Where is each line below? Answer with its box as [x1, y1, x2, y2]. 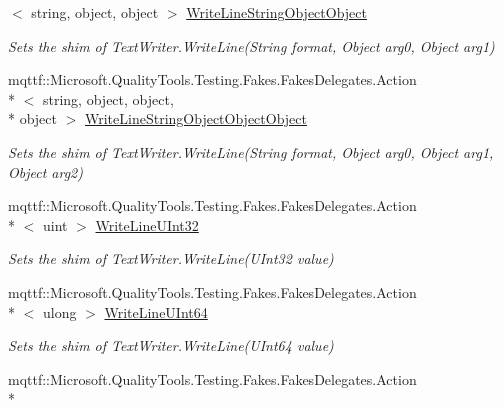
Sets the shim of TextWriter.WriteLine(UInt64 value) [8, 335, 334, 356]
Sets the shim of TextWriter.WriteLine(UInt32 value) [8, 248, 334, 269]
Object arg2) [8, 161, 83, 182]
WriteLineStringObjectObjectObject [85, 108, 307, 129]
